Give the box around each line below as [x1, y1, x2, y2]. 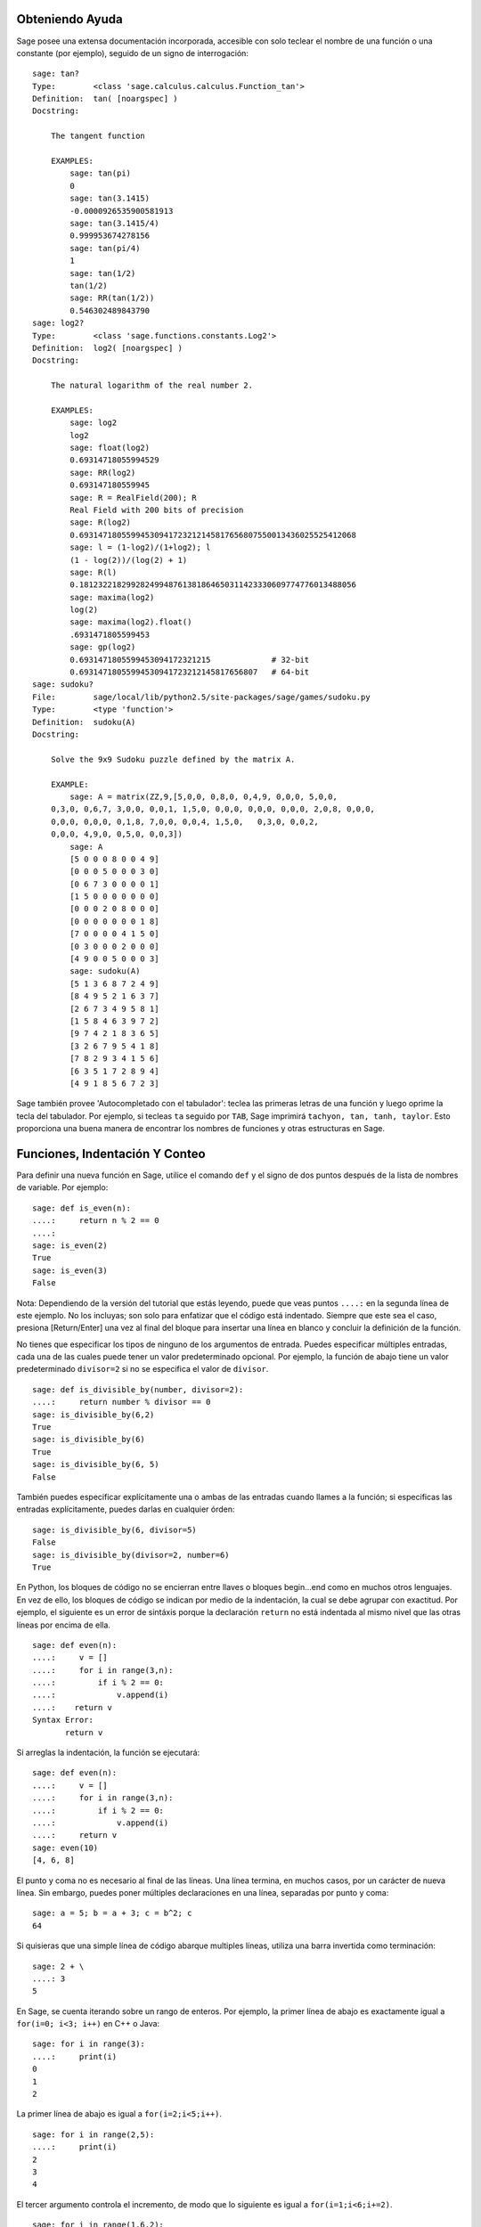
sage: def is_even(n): [32, 1203, 132, 1213]
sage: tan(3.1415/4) [69, 218, 159, 228]
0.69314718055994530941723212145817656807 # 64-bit [69, 667, 310, 677]
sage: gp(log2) [69, 642, 136, 652]
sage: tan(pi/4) [69, 243, 141, 253]
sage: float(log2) [69, 443, 151, 453]
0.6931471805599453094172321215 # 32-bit [69, 655, 310, 665]
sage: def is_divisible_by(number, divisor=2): [32, 1384, 244, 1394]
